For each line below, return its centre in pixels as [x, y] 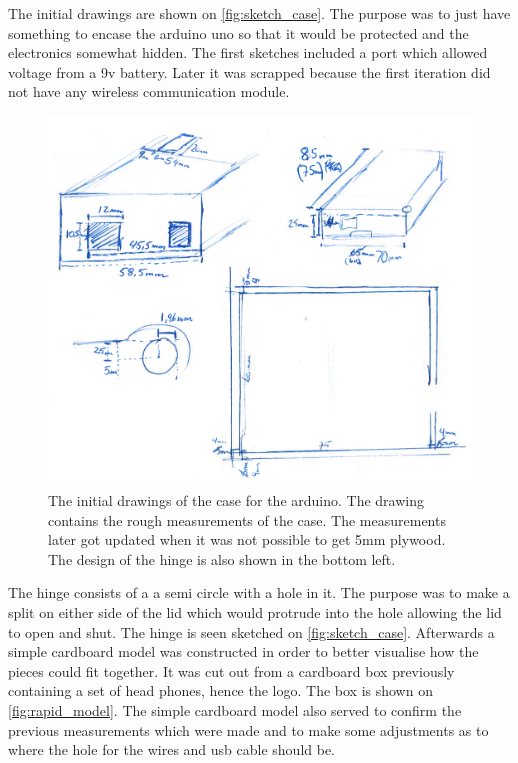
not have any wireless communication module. [149, 91]
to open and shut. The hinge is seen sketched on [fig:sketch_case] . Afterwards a [251, 631]
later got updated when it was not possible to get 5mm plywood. [247, 539]
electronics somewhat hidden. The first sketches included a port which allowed [248, 52]
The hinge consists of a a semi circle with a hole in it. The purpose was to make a [259, 592]
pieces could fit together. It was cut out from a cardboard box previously [231, 670]
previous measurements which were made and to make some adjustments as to [248, 729]
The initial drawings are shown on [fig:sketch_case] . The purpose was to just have [259, 13]
